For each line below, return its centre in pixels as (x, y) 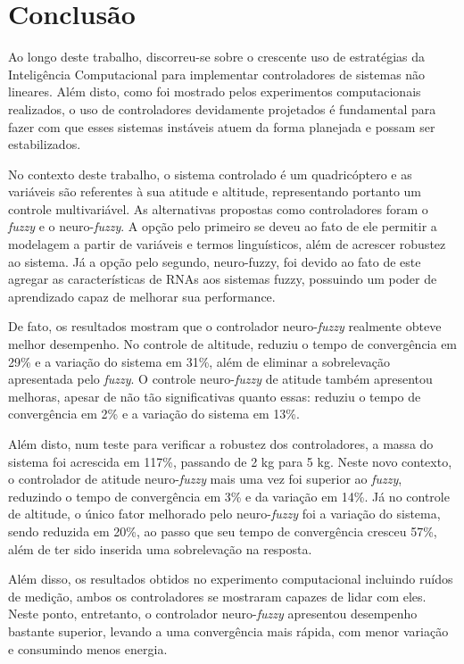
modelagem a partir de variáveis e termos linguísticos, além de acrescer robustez (227, 244)
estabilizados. (45, 144)
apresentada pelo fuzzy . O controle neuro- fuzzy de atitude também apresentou (220, 379)
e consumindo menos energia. (88, 648)
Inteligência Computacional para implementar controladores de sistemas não (217, 74)
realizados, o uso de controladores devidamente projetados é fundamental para (222, 108)
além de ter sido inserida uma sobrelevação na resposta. (160, 548)
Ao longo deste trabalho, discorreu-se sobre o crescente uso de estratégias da (217, 57)
